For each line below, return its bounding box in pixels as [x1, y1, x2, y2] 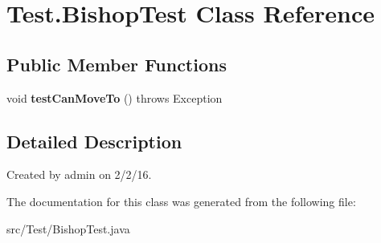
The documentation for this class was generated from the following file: [6, 192, 356, 209]
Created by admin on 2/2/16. [6, 166, 152, 183]
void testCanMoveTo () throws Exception [6, 89, 223, 106]
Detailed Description [6, 128, 182, 153]
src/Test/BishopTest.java [6, 220, 130, 237]
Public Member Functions [6, 51, 227, 76]
